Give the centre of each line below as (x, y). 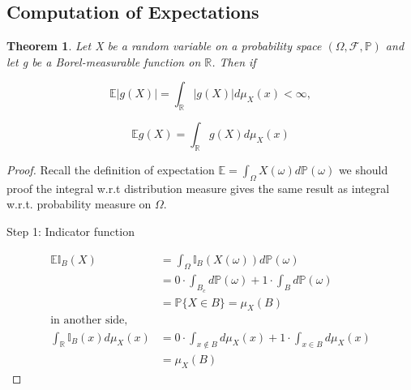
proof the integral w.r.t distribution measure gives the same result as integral (198, 188)
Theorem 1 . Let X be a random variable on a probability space (164, 46)
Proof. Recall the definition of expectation (111, 169)
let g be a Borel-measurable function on (104, 61)
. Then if (234, 61)
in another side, (89, 321)
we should (363, 169)
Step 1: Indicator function (71, 231)
